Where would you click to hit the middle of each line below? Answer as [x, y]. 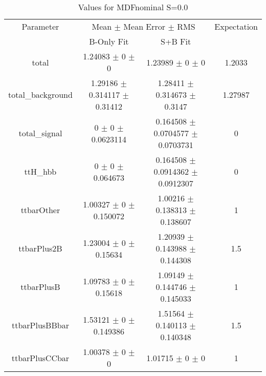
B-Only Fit [109, 41]
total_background [40, 95]
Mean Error [145, 26]
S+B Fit [176, 41]
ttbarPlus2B [40, 248]
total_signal [40, 133]
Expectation [236, 26]
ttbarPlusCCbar [40, 358]
